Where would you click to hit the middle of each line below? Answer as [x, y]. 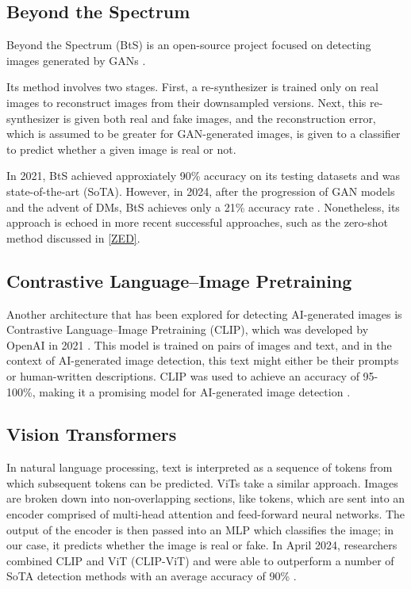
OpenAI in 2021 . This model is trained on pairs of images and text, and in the [199, 344]
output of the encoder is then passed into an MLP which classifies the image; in [200, 529]
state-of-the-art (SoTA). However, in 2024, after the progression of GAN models [201, 191]
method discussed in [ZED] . [73, 237]
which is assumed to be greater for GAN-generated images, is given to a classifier [204, 134]
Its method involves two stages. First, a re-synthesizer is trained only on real [192, 87]
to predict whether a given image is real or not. [121, 149]
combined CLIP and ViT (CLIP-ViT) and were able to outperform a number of [200, 560]
